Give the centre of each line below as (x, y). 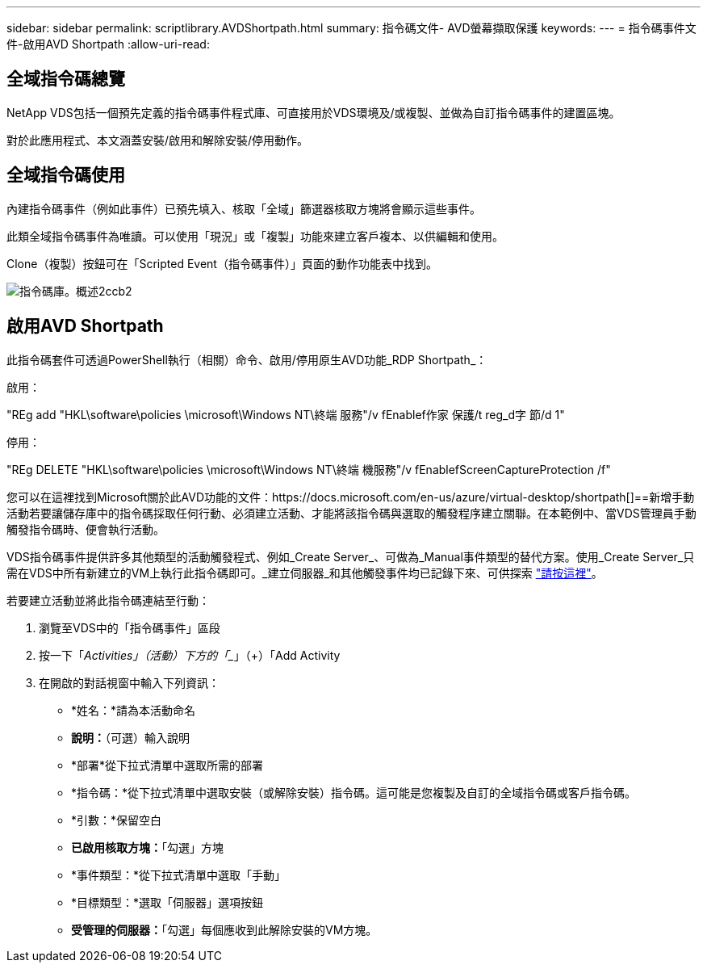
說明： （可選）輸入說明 (130, 737)
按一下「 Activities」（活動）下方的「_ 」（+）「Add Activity (190, 655)
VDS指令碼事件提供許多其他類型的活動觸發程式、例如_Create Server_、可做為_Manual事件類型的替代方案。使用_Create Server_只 (351, 556)
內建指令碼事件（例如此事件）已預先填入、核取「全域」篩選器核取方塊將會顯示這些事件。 (244, 208)
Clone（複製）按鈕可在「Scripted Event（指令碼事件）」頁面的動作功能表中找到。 (222, 263)
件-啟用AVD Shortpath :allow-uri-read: (108, 44)
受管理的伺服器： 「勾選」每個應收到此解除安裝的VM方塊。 (224, 929)
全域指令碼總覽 (66, 79)
